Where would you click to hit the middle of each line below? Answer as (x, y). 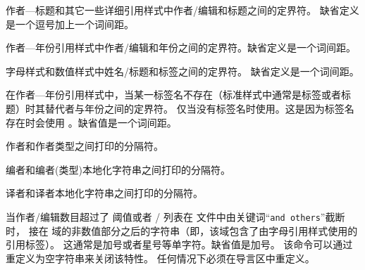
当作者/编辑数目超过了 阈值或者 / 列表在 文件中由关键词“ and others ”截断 (175, 216)
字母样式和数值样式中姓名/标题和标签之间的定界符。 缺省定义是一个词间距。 (182, 71)
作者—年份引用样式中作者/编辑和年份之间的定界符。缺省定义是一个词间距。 (181, 47)
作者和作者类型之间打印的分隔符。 (85, 146)
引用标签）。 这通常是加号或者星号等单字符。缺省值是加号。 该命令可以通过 (179, 244)
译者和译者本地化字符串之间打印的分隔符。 (104, 193)
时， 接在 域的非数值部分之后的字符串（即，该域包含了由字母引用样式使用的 (182, 230)
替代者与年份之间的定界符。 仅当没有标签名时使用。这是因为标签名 (199, 108)
